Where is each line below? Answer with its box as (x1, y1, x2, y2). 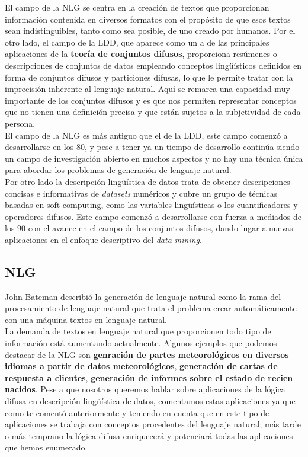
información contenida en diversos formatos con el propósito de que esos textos (5, 12, 291, 25)
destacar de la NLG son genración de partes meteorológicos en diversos (5, 348, 289, 360)
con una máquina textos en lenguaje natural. (5, 313, 167, 325)
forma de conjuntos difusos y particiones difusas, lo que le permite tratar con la (5, 71, 293, 83)
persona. (5, 117, 36, 129)
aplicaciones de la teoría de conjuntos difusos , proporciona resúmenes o (5, 47, 277, 60)
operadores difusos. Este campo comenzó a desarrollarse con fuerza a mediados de (5, 210, 302, 222)
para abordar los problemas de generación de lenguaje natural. (5, 164, 232, 176)
